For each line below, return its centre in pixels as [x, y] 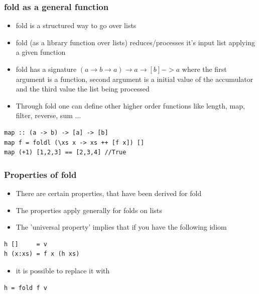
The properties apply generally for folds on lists [89, 210]
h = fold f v [26, 288]
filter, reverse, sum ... [48, 115]
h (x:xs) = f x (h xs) [42, 254]
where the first [204, 69]
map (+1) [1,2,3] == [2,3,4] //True [65, 153]
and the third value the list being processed [83, 89]
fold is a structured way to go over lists [76, 25]
